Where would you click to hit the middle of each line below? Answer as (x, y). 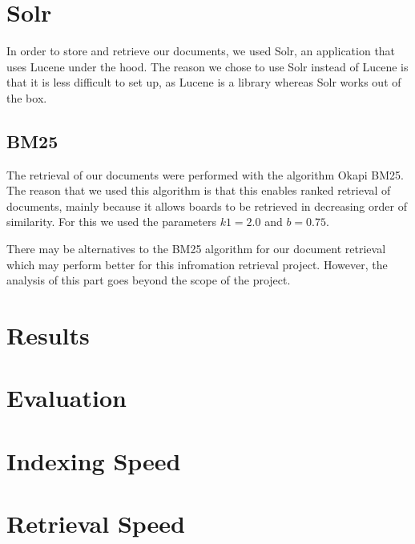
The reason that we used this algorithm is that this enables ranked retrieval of (199, 190)
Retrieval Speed (96, 524)
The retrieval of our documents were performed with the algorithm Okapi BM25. (205, 174)
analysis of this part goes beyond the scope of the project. (149, 280)
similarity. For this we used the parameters (111, 222)
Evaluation (66, 398)
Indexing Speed (94, 460)
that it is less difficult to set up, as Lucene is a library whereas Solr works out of (204, 82)
